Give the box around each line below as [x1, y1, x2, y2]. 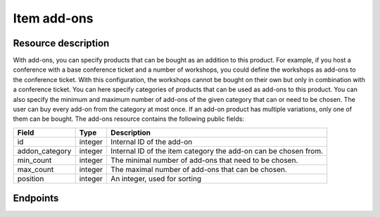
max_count [17, 164, 54, 174]
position [17, 173, 44, 183]
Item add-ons [13, 11, 94, 26]
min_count [17, 155, 52, 165]
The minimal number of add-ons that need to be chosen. [110, 155, 298, 165]
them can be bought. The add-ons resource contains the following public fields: [13, 114, 245, 123]
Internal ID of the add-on [110, 137, 193, 147]
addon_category [17, 146, 72, 156]
